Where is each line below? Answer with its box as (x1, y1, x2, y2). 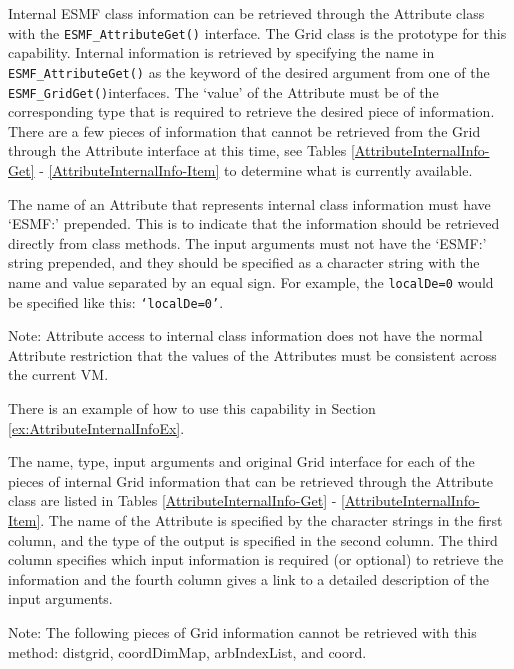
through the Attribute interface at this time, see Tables (8, 140, 347, 161)
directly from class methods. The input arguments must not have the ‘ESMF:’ (8, 232, 487, 253)
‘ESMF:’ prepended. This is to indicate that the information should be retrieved (8, 213, 500, 234)
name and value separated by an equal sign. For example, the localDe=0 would (8, 271, 494, 292)
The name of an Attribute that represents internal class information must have (8, 193, 491, 214)
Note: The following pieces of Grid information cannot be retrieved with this (8, 621, 477, 642)
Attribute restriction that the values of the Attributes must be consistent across (8, 344, 497, 365)
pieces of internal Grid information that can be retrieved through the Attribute (8, 470, 494, 491)
